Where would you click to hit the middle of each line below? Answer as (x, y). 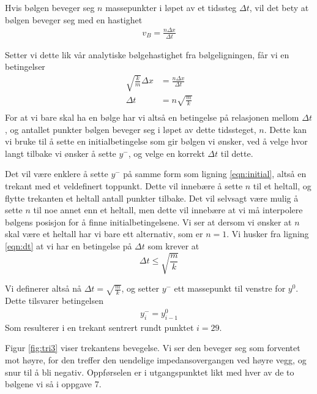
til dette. (237, 153)
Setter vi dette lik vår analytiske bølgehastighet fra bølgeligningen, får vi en (147, 54)
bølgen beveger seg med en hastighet (74, 19)
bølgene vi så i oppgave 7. (53, 384)
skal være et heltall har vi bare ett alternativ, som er (104, 234)
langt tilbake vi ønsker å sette (61, 153)
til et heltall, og (282, 185)
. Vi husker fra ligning (268, 234)
